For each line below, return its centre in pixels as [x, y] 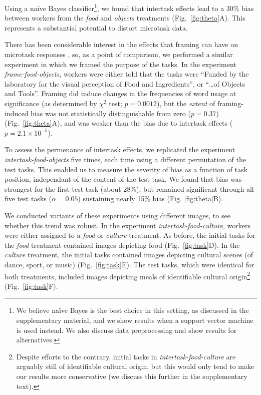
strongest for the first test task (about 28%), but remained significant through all [129, 188]
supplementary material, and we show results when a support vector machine [135, 320]
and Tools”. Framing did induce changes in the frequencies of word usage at [120, 93]
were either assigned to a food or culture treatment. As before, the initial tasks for [130, 235]
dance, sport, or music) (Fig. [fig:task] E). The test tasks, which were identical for [129, 264]
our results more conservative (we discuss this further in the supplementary [132, 376]
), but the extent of [186, 103]
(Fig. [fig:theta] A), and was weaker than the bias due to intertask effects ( [119, 123]
